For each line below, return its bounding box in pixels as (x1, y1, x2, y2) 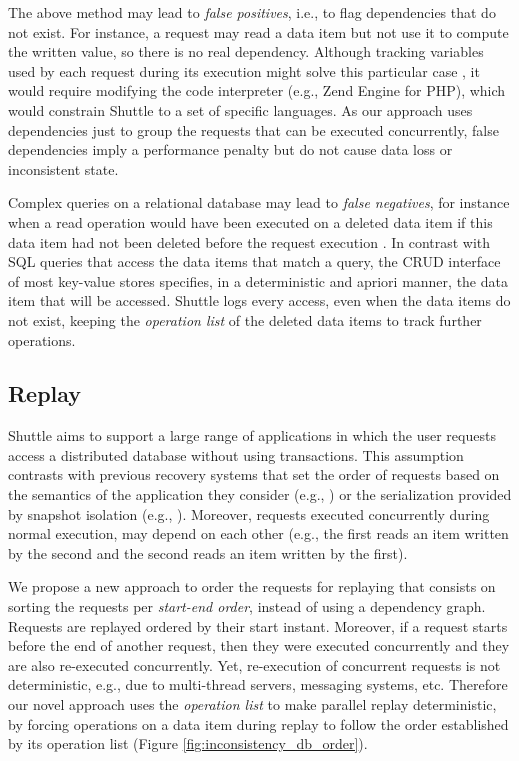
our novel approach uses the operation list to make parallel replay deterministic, (8, 694, 497, 715)
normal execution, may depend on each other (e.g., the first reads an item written (8, 523, 509, 544)
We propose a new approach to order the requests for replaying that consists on (8, 576, 496, 597)
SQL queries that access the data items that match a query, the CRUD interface (8, 251, 501, 272)
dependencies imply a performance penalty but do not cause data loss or (8, 139, 453, 160)
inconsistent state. (8, 158, 119, 179)
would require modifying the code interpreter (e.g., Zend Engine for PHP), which (8, 80, 506, 101)
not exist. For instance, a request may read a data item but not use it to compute (8, 21, 509, 42)
